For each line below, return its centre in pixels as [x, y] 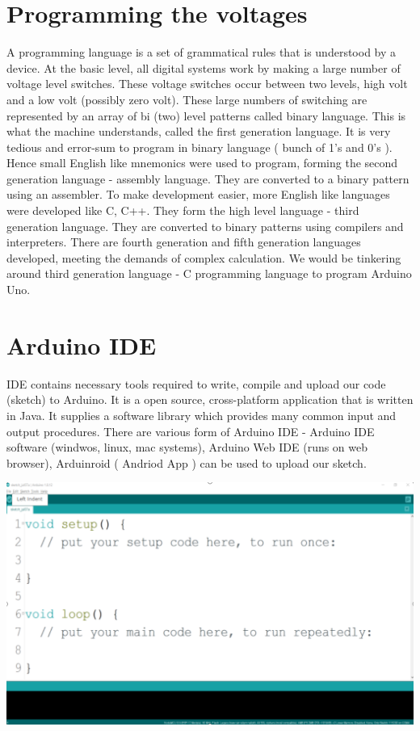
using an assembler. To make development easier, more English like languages [198, 194]
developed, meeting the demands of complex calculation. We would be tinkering [204, 257]
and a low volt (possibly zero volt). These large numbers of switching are [187, 99]
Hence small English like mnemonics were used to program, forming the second [202, 163]
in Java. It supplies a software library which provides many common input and [202, 415]
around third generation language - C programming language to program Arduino [209, 273]
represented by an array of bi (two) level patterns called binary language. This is [206, 115]
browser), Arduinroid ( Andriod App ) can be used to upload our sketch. [187, 462]
